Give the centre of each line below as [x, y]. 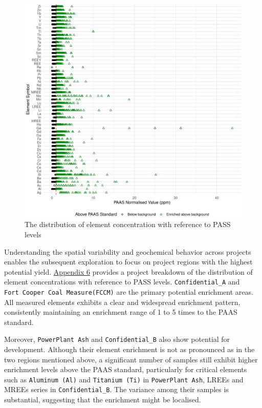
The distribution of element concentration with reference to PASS [128, 224]
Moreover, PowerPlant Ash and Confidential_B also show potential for [117, 339]
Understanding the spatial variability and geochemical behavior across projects [128, 251]
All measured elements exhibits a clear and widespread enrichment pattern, [122, 302]
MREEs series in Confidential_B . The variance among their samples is [116, 389]
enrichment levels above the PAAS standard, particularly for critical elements [126, 369]
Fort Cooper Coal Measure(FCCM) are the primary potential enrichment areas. [129, 291]
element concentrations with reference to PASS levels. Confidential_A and [122, 282]
